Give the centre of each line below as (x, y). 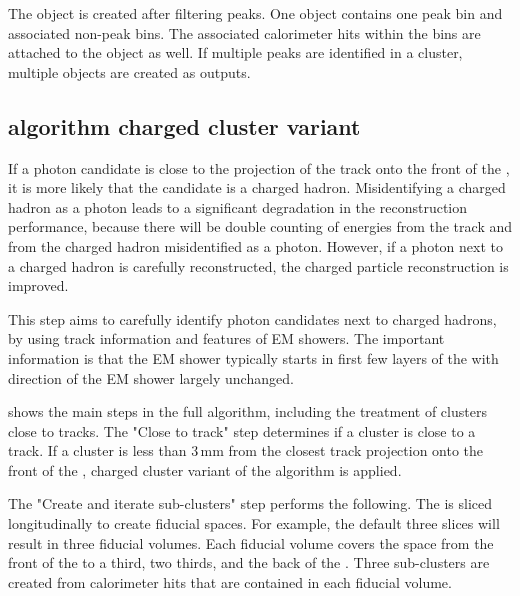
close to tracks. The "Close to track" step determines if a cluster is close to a (242, 430)
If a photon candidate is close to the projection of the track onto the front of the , (259, 167)
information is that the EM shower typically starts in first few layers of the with (253, 357)
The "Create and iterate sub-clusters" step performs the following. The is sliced (250, 503)
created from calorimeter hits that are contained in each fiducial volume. (230, 581)
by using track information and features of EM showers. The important (226, 338)
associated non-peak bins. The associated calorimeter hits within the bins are (244, 32)
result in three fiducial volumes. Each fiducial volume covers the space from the (251, 542)
